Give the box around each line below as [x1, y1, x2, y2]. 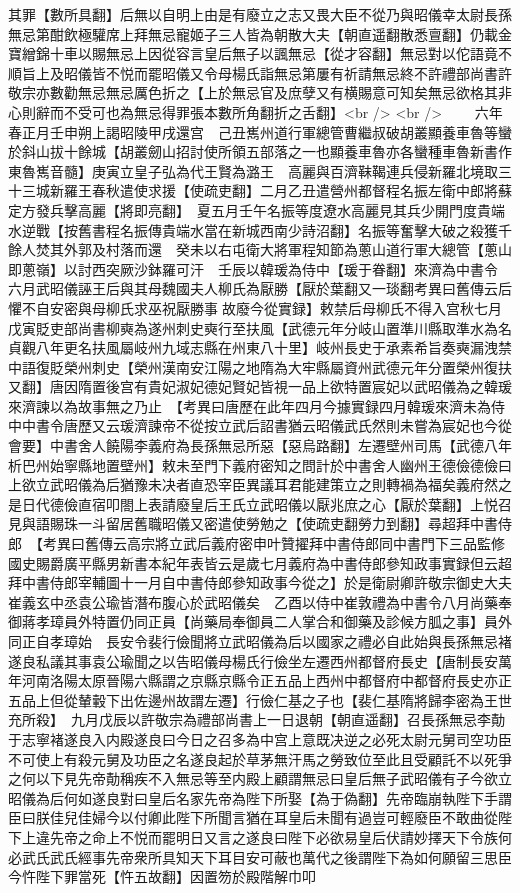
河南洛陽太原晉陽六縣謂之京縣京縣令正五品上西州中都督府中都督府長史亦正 [21, 670, 512, 691]
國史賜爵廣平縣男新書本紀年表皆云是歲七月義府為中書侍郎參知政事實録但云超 [8, 552, 512, 573]
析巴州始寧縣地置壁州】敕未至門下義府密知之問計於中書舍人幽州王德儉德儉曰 [8, 454, 512, 475]
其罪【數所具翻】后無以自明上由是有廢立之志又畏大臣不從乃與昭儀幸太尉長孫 [8, 4, 512, 24]
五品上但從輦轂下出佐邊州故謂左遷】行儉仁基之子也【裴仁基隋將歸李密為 [8, 689, 484, 710]
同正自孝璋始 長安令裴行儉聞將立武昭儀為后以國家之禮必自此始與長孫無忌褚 [8, 631, 512, 651]
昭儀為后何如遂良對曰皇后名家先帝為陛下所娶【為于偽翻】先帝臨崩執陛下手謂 [8, 787, 512, 808]
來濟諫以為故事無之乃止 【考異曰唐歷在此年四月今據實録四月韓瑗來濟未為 [8, 395, 491, 416]
